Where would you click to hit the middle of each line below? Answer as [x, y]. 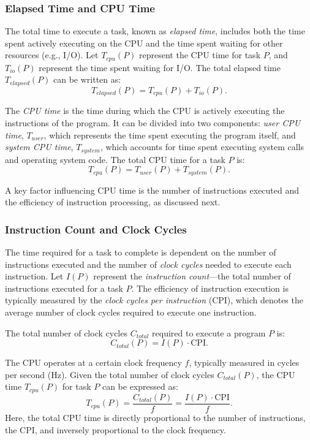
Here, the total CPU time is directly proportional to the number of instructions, [155, 417]
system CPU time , [39, 147]
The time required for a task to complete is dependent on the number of [141, 252]
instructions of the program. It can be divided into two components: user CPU [153, 122]
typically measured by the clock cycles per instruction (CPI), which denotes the [154, 300]
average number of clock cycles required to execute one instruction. [131, 312]
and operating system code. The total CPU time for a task [115, 159]
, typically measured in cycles [244, 362]
